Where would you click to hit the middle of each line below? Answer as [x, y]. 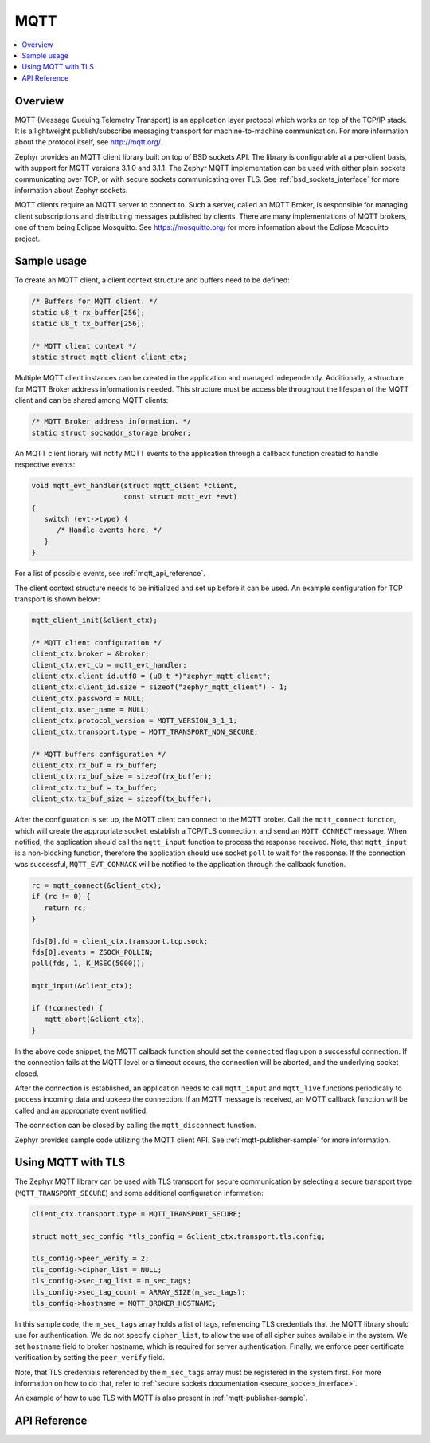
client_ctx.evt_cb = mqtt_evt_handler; [109, 665]
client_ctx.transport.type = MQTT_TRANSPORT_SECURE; [137, 1214]
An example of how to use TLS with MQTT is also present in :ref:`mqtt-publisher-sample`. [161, 1398]
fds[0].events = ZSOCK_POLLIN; [93, 952]
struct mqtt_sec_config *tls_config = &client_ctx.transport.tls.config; [178, 1236]
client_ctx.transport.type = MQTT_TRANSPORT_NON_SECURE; [145, 731]
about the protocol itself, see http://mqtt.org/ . [89, 142]
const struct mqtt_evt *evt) [181, 497]
